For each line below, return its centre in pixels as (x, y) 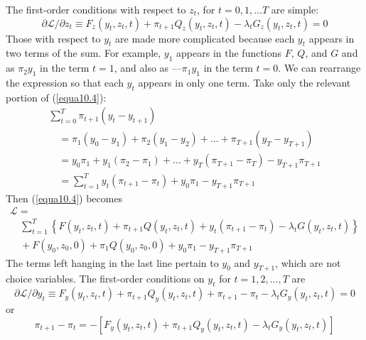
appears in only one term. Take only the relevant (244, 82)
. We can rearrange (319, 68)
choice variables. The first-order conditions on (105, 279)
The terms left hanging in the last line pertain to (112, 262)
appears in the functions (229, 53)
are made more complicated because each (205, 38)
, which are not (308, 262)
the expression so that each (65, 82)
